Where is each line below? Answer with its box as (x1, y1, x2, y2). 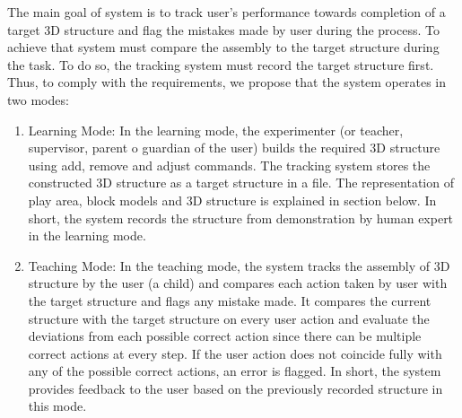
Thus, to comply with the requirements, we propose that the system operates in (7, 73, 447, 91)
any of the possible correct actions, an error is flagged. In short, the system (28, 361, 441, 380)
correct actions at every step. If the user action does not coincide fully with (28, 344, 442, 362)
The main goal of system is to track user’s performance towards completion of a (7, 3, 446, 21)
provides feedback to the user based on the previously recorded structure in (28, 379, 443, 397)
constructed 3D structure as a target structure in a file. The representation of (28, 173, 454, 192)
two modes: (7, 90, 69, 109)
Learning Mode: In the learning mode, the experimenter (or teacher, (28, 120, 404, 139)
